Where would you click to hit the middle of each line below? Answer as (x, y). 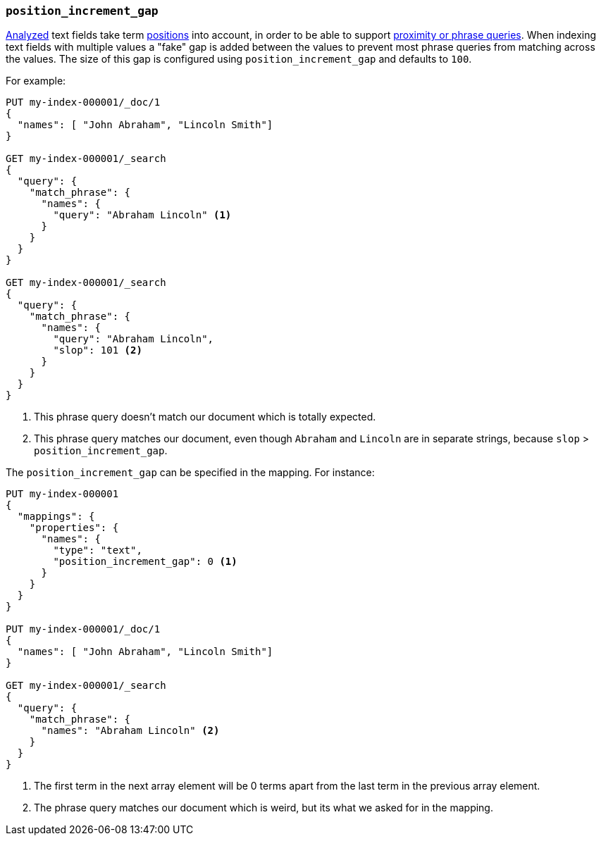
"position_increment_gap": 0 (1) (145, 562)
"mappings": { (56, 517)
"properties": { (74, 528)
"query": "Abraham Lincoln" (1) (142, 215)
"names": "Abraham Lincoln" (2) (130, 731)
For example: (36, 81)
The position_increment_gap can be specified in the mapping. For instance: (190, 473)
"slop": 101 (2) (98, 350)
